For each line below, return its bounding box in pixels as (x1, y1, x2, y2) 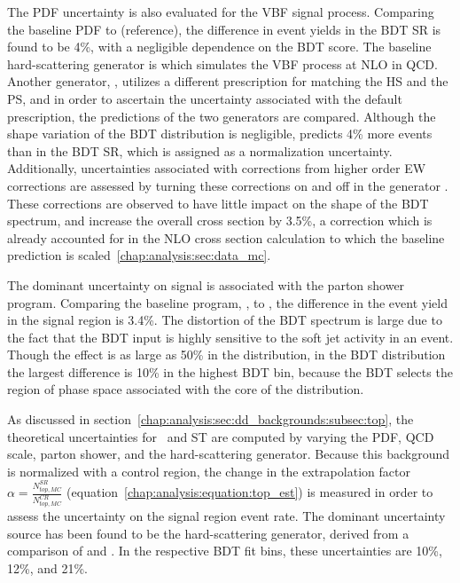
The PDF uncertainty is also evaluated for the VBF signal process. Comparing (7, 3, 434, 20)
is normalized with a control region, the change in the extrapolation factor (7, 461, 410, 480)
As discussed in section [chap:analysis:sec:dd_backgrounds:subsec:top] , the (7, 410, 414, 429)
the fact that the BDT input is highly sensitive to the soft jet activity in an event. (7, 327, 454, 346)
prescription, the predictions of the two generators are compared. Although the (7, 106, 436, 125)
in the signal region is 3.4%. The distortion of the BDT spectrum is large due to (7, 311, 442, 329)
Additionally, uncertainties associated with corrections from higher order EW (7, 159, 426, 177)
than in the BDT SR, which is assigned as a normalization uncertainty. (7, 141, 393, 160)
